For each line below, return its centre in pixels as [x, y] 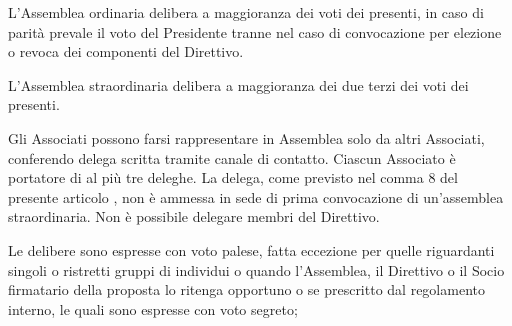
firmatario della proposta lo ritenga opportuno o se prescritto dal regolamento [246, 289]
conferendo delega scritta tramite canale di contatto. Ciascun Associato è [232, 157]
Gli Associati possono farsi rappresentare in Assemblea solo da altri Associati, [246, 137]
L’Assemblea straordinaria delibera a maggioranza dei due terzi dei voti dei [238, 84]
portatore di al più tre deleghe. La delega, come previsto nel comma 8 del [233, 177]
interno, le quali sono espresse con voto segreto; [153, 308]
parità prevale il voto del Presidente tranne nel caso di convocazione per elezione [255, 31]
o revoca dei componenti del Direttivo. [126, 51]
